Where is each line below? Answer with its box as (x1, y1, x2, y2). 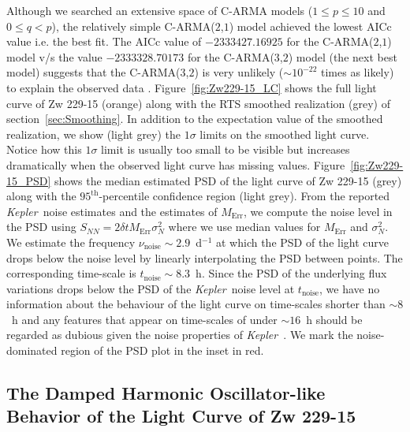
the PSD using (6, 218, 76, 235)
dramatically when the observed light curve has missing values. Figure (6, 156, 345, 173)
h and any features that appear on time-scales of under (11, 311, 278, 327)
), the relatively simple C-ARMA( (51, 17, 215, 34)
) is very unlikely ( (194, 64, 284, 80)
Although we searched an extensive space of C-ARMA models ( (6, 2, 313, 18)
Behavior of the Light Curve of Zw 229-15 (6, 404, 356, 428)
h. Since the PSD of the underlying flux (196, 265, 387, 281)
